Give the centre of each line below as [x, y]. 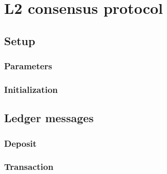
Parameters [28, 66]
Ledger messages [49, 118]
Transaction [29, 167]
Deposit [20, 143]
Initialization [31, 89]
